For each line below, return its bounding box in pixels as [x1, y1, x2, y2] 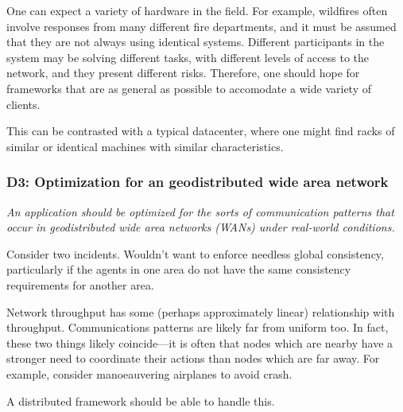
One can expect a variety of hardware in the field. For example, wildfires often [6, 2, 388, 18]
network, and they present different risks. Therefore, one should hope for [6, 64, 360, 81]
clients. [6, 95, 41, 112]
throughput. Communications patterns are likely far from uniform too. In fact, [6, 319, 389, 336]
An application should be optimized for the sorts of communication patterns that [6, 203, 394, 220]
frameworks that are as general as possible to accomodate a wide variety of [6, 80, 372, 96]
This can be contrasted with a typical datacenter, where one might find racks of [6, 122, 395, 139]
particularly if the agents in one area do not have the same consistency [6, 261, 351, 278]
